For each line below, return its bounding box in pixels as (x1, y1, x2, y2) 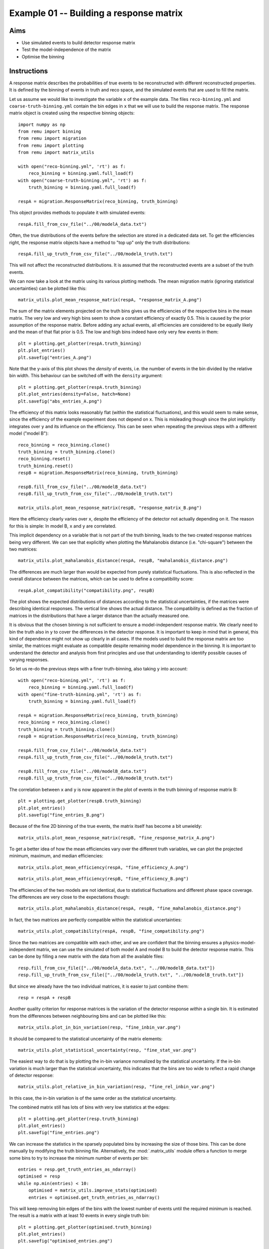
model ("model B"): (9, 430, 49, 437)
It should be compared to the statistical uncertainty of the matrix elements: (9, 1036, 163, 1042)
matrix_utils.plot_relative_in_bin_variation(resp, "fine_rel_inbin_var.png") (18, 1084, 215, 1090)
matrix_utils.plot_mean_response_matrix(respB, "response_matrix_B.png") (18, 505, 202, 511)
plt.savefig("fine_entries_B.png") (18, 812, 105, 818)
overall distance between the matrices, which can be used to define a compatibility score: (9, 576, 194, 582)
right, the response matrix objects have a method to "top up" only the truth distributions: (9, 239, 190, 245)
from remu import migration (18, 135, 87, 141)
